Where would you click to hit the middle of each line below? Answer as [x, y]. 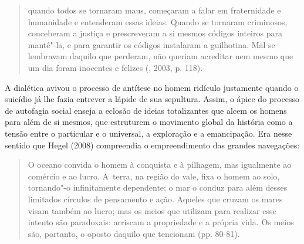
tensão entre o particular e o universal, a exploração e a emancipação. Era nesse [148, 133]
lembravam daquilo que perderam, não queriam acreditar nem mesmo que [161, 56]
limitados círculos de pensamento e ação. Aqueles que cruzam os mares [155, 199]
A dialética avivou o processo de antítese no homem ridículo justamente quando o [152, 87]
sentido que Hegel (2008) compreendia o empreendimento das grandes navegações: [152, 145]
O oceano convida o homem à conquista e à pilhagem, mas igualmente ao [160, 165]
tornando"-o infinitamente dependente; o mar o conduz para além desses [158, 187]
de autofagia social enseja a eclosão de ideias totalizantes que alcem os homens [146, 110]
